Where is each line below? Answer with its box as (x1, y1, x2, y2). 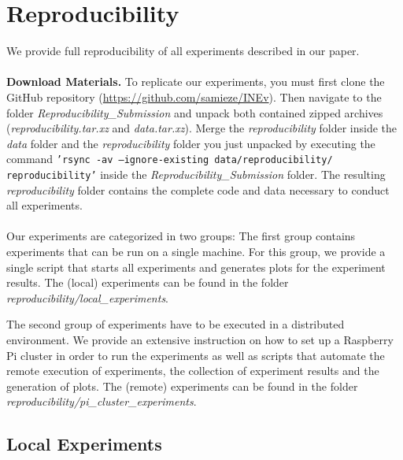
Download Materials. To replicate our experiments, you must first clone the (6, 73, 385, 90)
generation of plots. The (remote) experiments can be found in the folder (6, 377, 358, 394)
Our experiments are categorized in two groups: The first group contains (6, 228, 356, 244)
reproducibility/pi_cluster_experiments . (6, 393, 197, 410)
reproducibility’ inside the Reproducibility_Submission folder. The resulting (6, 165, 386, 182)
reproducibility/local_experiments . (6, 289, 169, 306)
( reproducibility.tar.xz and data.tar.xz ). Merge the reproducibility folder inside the (6, 120, 397, 136)
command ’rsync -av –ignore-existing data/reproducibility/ (6, 150, 333, 167)
